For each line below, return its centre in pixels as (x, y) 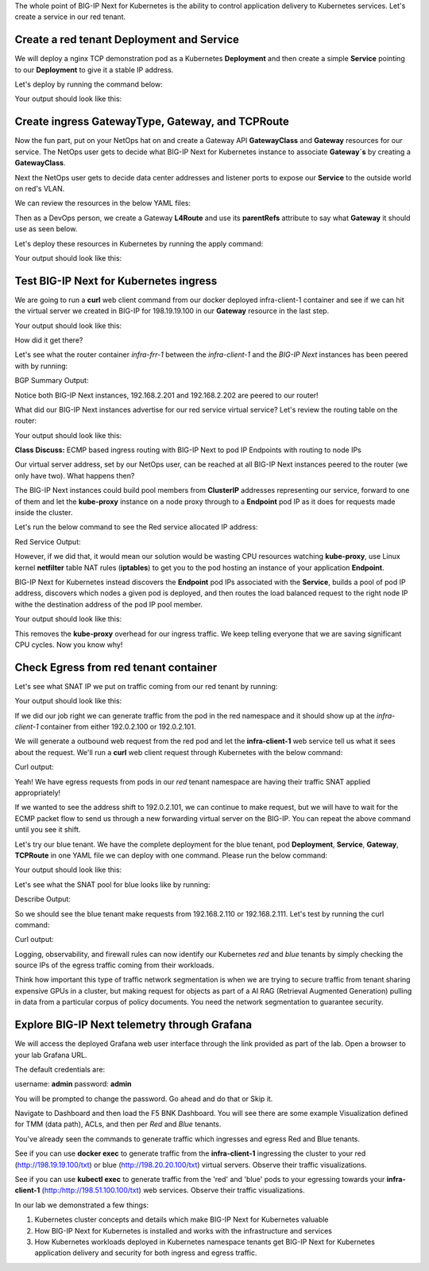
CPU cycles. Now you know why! (69, 645)
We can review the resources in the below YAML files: (103, 203)
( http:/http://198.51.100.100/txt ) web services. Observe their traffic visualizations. (173, 1190)
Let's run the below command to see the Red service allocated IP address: (136, 527)
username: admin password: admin (73, 1084)
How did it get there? (49, 340)
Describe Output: (43, 899)
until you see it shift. (48, 830)
